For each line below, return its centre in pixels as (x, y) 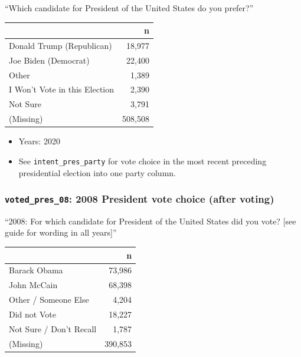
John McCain (33, 285)
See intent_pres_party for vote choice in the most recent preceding (143, 161)
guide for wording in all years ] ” (61, 232)
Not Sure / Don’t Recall (53, 328)
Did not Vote (32, 314)
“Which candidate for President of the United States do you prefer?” (129, 8)
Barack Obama (36, 270)
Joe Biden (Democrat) (49, 60)
